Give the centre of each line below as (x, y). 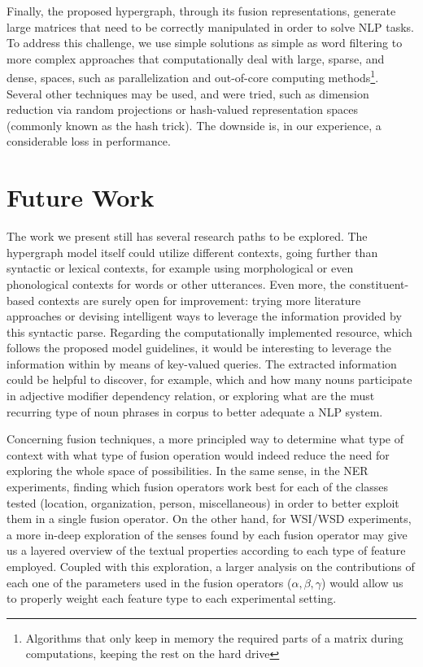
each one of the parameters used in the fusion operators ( (149, 582)
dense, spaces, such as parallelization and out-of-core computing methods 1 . (193, 76)
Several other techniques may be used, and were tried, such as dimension (188, 93)
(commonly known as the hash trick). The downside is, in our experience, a (194, 125)
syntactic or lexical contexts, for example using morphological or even (180, 268)
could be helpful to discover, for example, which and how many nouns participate (209, 379)
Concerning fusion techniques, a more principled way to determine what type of (205, 439)
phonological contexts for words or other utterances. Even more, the (176, 283)
